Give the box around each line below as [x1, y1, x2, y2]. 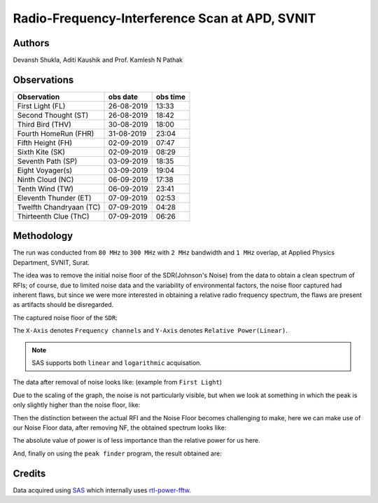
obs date [108, 92, 139, 102]
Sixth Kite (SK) [17, 147, 66, 157]
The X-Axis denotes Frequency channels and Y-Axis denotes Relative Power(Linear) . [13, 326, 288, 335]
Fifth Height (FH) [17, 137, 73, 147]
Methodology [13, 230, 73, 242]
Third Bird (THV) [17, 119, 71, 129]
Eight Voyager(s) [17, 165, 73, 175]
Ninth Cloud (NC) [17, 174, 74, 184]
